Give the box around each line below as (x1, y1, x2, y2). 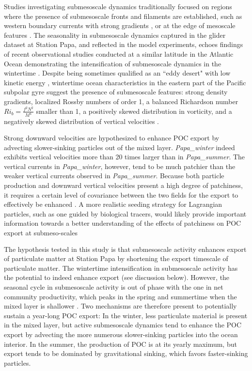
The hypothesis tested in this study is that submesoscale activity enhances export (4, 244, 247, 254)
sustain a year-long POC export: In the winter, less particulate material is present (4, 310, 248, 320)
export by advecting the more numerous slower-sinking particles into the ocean (4, 329, 238, 339)
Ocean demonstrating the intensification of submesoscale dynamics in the (4, 58, 221, 68)
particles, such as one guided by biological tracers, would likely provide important (4, 208, 247, 218)
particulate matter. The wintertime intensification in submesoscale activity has (4, 263, 238, 273)
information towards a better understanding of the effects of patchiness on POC (4, 218, 241, 228)
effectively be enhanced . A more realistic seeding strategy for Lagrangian (4, 199, 222, 209)
